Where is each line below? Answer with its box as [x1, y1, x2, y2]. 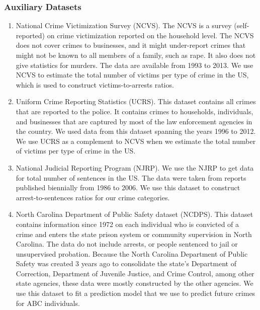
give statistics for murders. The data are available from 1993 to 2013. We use [16, 59, 253, 70]
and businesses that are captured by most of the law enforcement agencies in [16, 116, 252, 126]
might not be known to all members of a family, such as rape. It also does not [16, 50, 256, 60]
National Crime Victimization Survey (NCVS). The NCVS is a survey [16, 20, 232, 31]
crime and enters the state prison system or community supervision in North [16, 228, 252, 239]
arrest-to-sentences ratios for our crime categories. [16, 192, 170, 202]
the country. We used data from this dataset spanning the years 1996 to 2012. [16, 126, 256, 136]
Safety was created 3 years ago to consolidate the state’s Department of [16, 258, 236, 269]
